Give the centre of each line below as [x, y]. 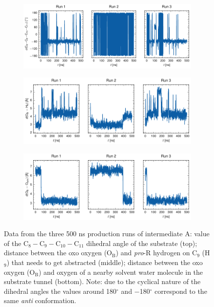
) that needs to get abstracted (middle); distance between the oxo [105, 262]
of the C [16, 243]
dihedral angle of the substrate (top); [142, 243]
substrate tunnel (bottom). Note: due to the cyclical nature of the [102, 281]
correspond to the [181, 291]
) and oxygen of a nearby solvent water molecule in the [121, 272]
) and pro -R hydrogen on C [156, 253]
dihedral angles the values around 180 [60, 291]
